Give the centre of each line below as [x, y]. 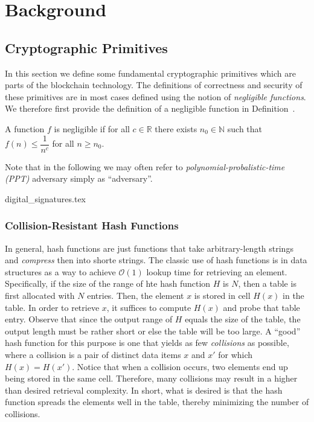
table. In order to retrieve [52, 307]
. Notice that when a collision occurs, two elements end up [180, 366]
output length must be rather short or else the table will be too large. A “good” [153, 331]
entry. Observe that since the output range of [89, 319]
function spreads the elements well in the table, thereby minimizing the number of [157, 402]
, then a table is [267, 283]
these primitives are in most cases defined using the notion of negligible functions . [155, 96]
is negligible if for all [92, 128]
